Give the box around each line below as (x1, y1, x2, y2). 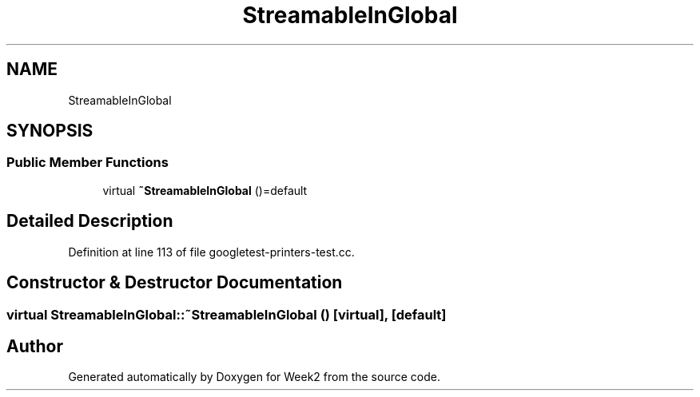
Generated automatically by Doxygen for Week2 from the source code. (68, 370, 440, 384)
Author (6, 335, 63, 356)
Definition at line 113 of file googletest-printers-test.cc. (68, 244, 355, 259)
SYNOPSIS (6, 121, 93, 141)
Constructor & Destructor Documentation (6, 272, 343, 293)
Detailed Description (6, 211, 173, 232)
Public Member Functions (6, 154, 169, 171)
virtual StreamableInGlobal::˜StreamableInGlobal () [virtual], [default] (6, 306, 447, 323)
